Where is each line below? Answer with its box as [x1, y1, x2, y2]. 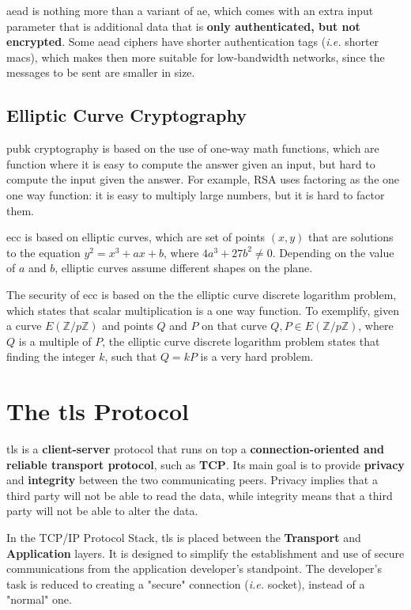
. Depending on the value [272, 244, 394, 260]
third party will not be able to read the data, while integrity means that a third [6, 487, 393, 503]
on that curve [202, 317, 267, 334]
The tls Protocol [6, 395, 189, 427]
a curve [6, 317, 42, 334]
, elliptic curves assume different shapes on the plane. [55, 260, 313, 276]
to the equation [6, 244, 81, 260]
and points [102, 317, 153, 334]
